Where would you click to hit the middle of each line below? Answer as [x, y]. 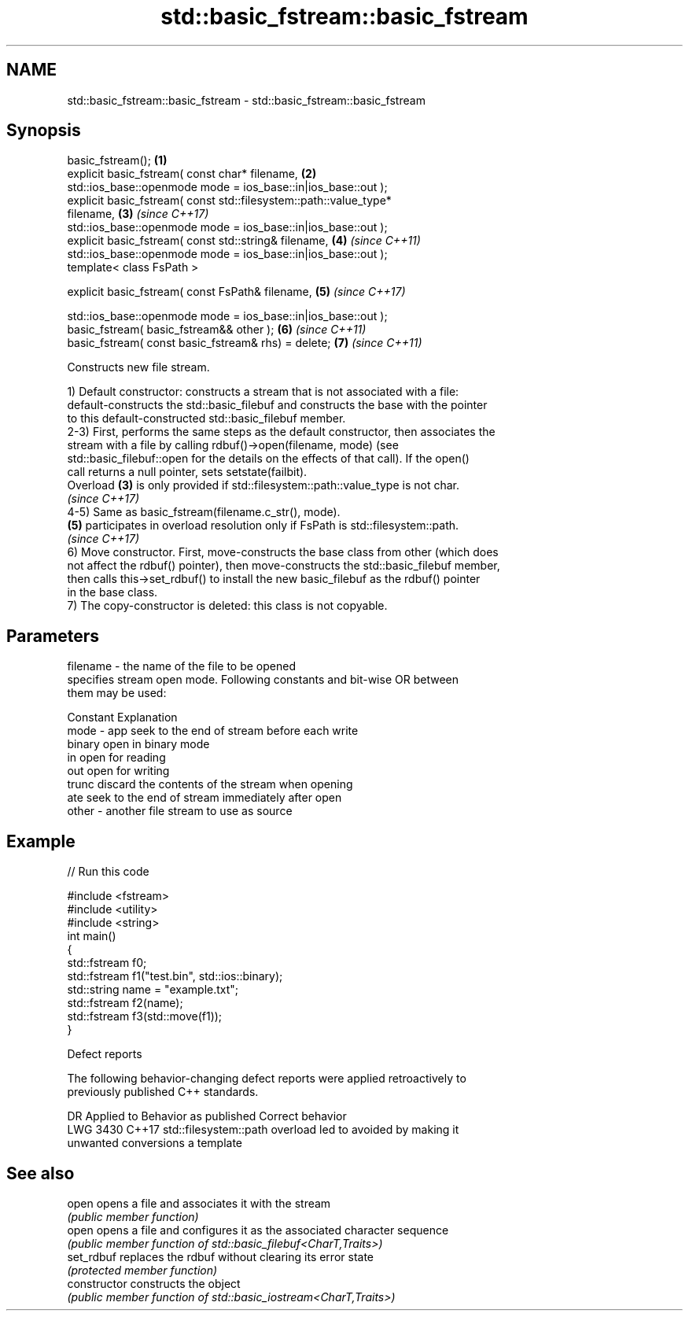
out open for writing [118, 771]
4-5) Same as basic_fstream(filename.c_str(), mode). [204, 512]
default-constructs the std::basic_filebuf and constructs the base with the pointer [277, 405]
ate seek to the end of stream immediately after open [204, 798]
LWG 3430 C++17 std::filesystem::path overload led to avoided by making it [263, 1130]
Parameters [53, 636]
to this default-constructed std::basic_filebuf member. [206, 419]
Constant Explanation [122, 718]
